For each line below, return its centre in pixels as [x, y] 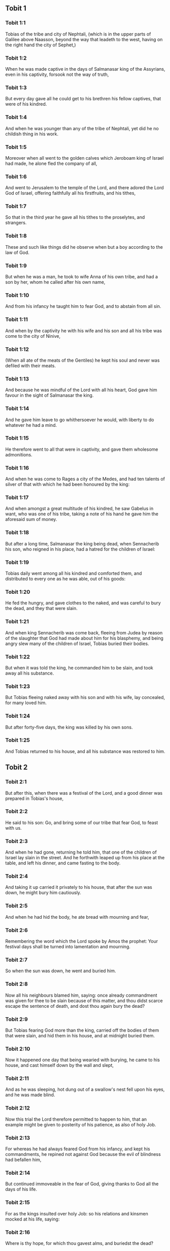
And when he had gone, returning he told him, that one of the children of [81, 852]
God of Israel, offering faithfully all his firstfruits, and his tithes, [71, 193]
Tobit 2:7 [16, 959]
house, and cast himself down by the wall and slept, [60, 1065]
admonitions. [19, 454]
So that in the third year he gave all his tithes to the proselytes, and [75, 217]
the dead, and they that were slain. [41, 608]
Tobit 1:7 [16, 207]
